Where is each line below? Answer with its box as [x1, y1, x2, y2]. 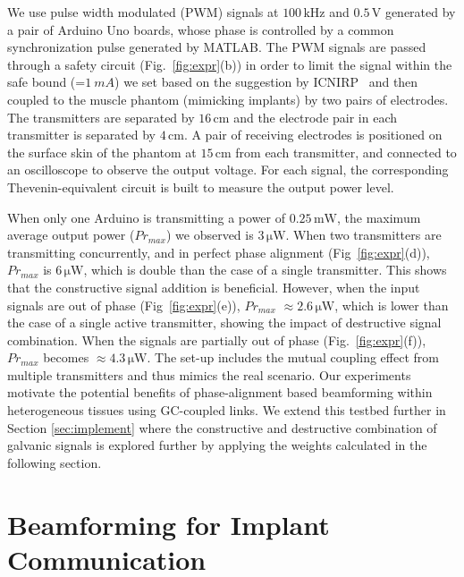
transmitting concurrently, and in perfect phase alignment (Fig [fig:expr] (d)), [7, 242, 430, 261]
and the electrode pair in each [233, 107, 397, 126]
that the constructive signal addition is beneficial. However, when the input [7, 277, 420, 296]
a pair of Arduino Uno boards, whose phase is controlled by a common [7, 20, 394, 38]
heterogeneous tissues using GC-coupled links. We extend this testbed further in [7, 401, 446, 420]
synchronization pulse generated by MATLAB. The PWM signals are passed [7, 38, 426, 56]
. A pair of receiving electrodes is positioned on [183, 125, 443, 144]
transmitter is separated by [7, 125, 156, 144]
